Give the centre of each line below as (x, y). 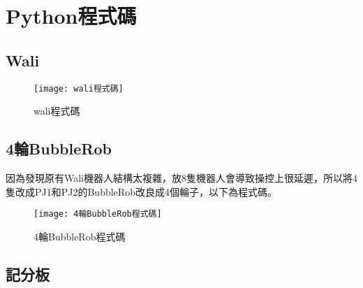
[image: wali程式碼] (79, 88)
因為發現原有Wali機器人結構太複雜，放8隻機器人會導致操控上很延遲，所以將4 (182, 178)
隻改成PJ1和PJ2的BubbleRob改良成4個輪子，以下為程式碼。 (141, 191)
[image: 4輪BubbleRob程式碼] (98, 214)
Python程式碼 (71, 16)
